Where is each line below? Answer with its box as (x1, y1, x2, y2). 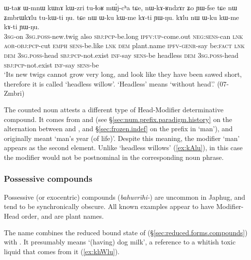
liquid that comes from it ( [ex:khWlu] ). (4, 246, 120, 256)
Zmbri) (4, 88, 25, 98)
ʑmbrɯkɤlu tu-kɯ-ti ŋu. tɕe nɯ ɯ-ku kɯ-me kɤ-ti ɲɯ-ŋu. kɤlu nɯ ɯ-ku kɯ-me (4, 12, 239, 22)
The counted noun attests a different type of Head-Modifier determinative (4, 104, 224, 114)
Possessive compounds (4, 173, 93, 185)
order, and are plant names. (21, 210, 104, 221)
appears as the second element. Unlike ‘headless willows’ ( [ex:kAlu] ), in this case (4, 142, 243, 153)
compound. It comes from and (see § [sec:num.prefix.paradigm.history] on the (4, 114, 233, 124)
